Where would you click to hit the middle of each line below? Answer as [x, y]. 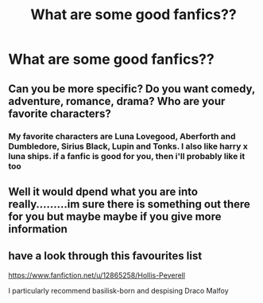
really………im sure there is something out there [129, 204]
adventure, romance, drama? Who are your [117, 101]
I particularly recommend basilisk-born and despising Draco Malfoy [118, 290]
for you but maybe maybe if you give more [115, 216]
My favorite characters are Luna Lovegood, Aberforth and [122, 136]
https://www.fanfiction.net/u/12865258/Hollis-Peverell [97, 275]
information [38, 229]
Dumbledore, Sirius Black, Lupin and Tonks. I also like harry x [128, 146]
